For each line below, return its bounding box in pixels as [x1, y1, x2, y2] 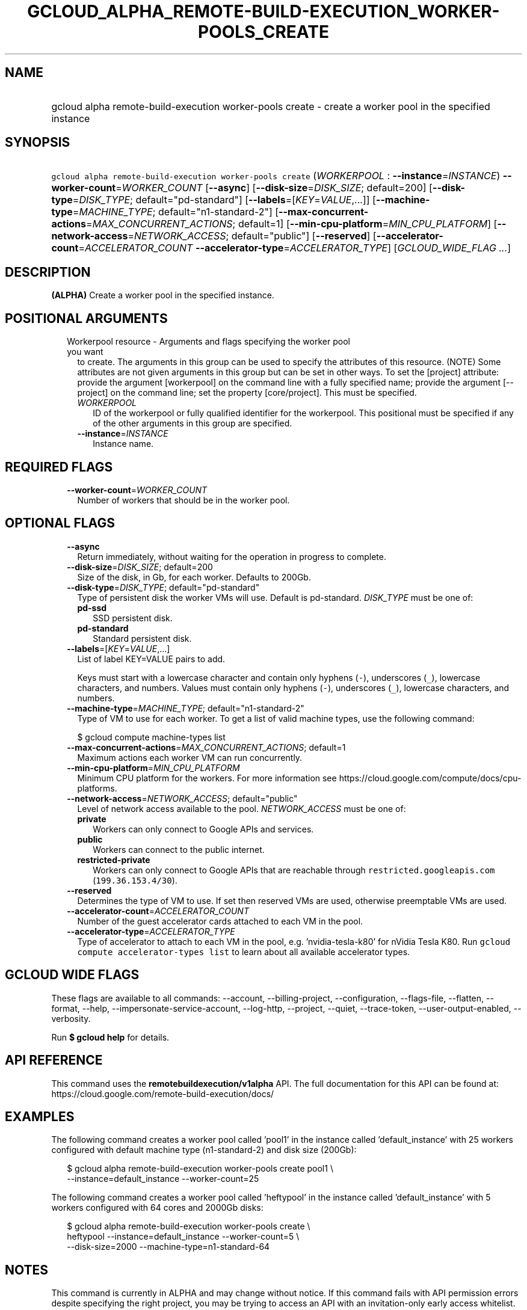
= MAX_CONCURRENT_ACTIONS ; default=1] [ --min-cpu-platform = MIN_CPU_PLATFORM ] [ [86, 218, 498, 230]
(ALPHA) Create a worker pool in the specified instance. [51, 290, 274, 301]
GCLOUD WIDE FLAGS [5, 967, 140, 983]
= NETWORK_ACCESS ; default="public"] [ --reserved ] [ [128, 230, 377, 242]
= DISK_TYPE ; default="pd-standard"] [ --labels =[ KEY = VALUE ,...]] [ [72, 194, 376, 206]
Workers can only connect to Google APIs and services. [93, 823, 314, 834]
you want [67, 346, 103, 357]
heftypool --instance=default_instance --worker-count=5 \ [67, 1231, 300, 1242]
